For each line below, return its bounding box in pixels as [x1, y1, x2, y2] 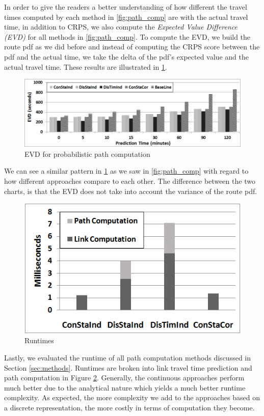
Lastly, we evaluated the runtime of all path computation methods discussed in [4, 352, 251, 363]
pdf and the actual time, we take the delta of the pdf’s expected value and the [4, 51, 249, 62]
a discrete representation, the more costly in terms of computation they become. [4, 402, 255, 412]
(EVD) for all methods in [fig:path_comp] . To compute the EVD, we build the [4, 31, 251, 42]
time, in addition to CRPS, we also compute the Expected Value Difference [4, 21, 238, 32]
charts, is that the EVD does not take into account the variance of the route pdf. [4, 185, 257, 196]
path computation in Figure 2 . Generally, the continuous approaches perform [4, 372, 245, 383]
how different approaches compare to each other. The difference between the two [4, 176, 255, 186]
